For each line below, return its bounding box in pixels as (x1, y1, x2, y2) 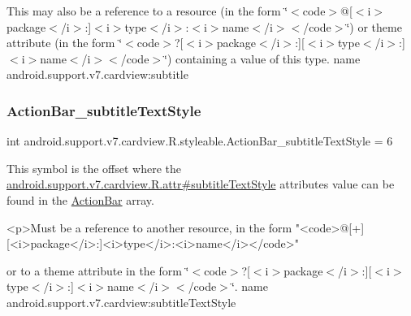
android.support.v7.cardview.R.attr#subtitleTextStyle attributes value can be (6, 175, 395, 193)
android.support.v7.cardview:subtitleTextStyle (6, 293, 236, 310)
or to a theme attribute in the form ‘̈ (6, 262, 189, 279)
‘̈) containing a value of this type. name (164, 50, 361, 67)
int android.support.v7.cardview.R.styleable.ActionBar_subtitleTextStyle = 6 (6, 132, 393, 149)
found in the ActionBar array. (6, 191, 154, 208)
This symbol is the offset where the (6, 159, 181, 176)
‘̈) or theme (346, 18, 402, 35)
